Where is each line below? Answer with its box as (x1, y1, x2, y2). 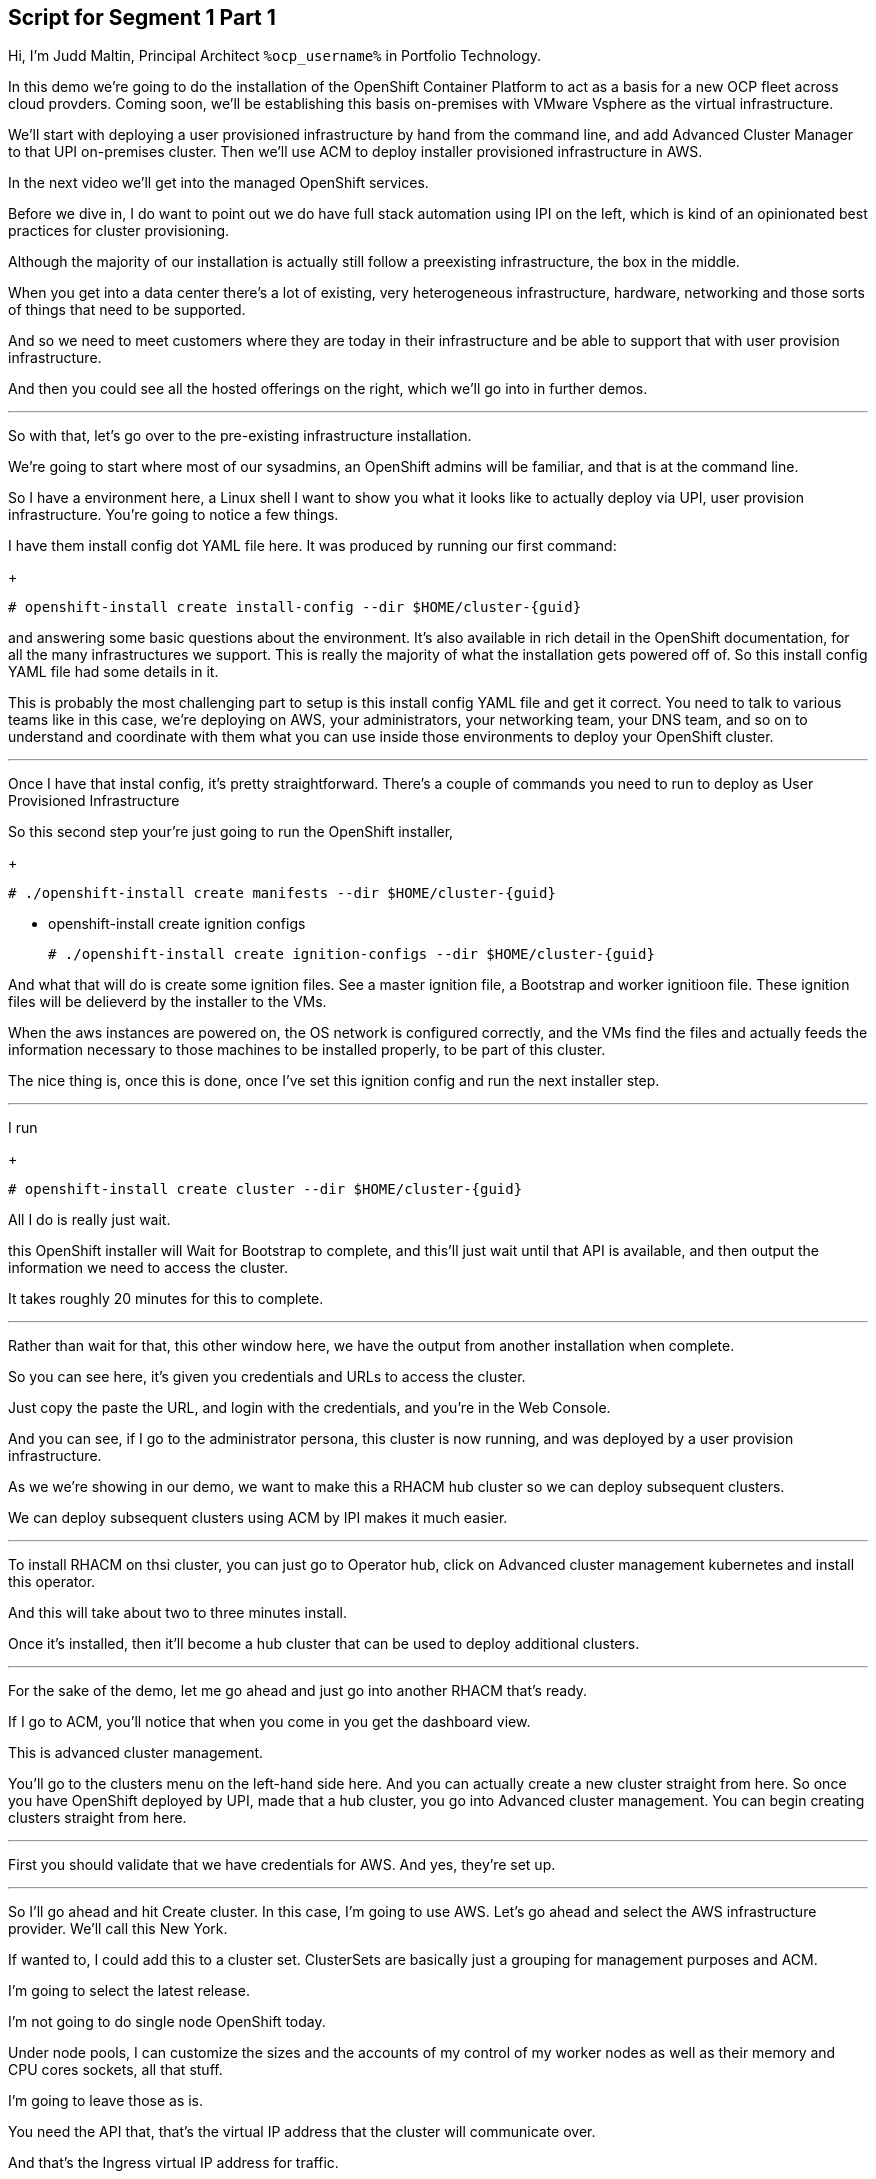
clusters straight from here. (8, 1809, 187, 1827)
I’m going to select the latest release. (8, 1982, 250, 2000)
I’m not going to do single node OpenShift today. (8, 2013, 326, 2031)
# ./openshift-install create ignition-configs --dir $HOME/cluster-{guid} (48, 946, 655, 963)
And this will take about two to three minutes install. (8, 1604, 347, 1622)
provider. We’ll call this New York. (8, 1920, 228, 1938)
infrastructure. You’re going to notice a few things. (8, 506, 339, 524)
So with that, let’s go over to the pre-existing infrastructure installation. (8, 427, 472, 445)
